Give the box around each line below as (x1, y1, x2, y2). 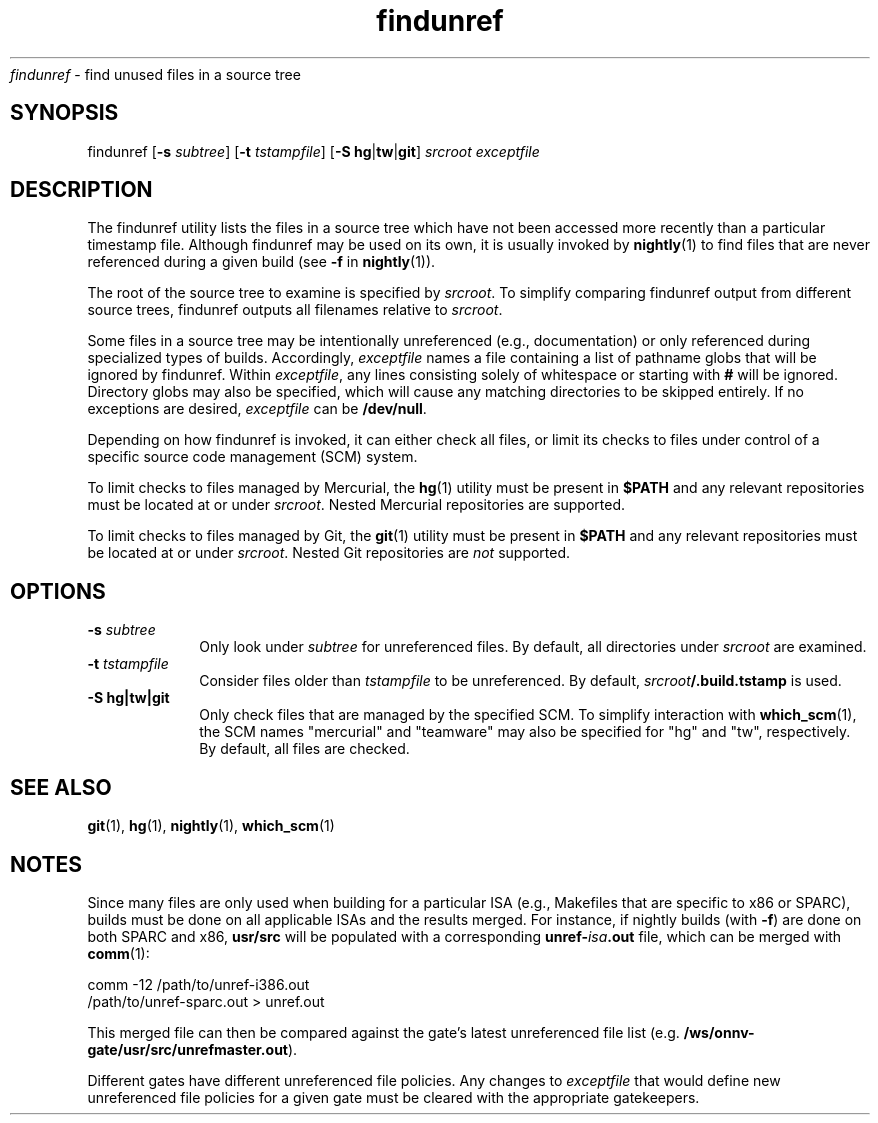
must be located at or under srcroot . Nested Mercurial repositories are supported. (87, 496, 626, 514)
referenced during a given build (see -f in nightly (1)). (87, 253, 436, 271)
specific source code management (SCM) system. (87, 448, 418, 466)
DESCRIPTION (10, 177, 153, 203)
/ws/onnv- (683, 1023, 755, 1041)
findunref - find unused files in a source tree (10, 65, 301, 83)
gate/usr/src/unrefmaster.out (87, 1040, 288, 1058)
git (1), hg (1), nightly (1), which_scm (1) (87, 817, 335, 835)
